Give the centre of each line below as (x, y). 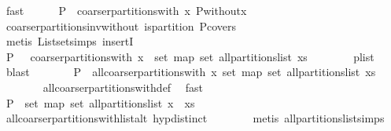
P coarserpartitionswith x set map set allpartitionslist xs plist (190, 56)
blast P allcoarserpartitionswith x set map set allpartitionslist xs (191, 72)
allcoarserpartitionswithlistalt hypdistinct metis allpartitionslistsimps (195, 118)
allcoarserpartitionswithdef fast (123, 87)
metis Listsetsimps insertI (70, 41)
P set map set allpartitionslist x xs (100, 102)
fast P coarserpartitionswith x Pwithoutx (126, 10)
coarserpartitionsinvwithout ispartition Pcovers (121, 25)
